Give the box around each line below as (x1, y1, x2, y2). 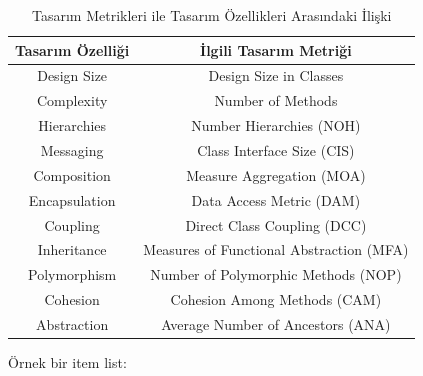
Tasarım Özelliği (15, 39, 130, 60)
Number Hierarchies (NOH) (191, 115, 361, 136)
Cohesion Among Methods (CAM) (170, 289, 382, 310)
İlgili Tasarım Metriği (200, 39, 352, 60)
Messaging (40, 139, 104, 160)
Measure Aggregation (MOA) (186, 164, 366, 185)
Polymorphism (28, 264, 117, 285)
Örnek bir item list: (8, 351, 127, 372)
